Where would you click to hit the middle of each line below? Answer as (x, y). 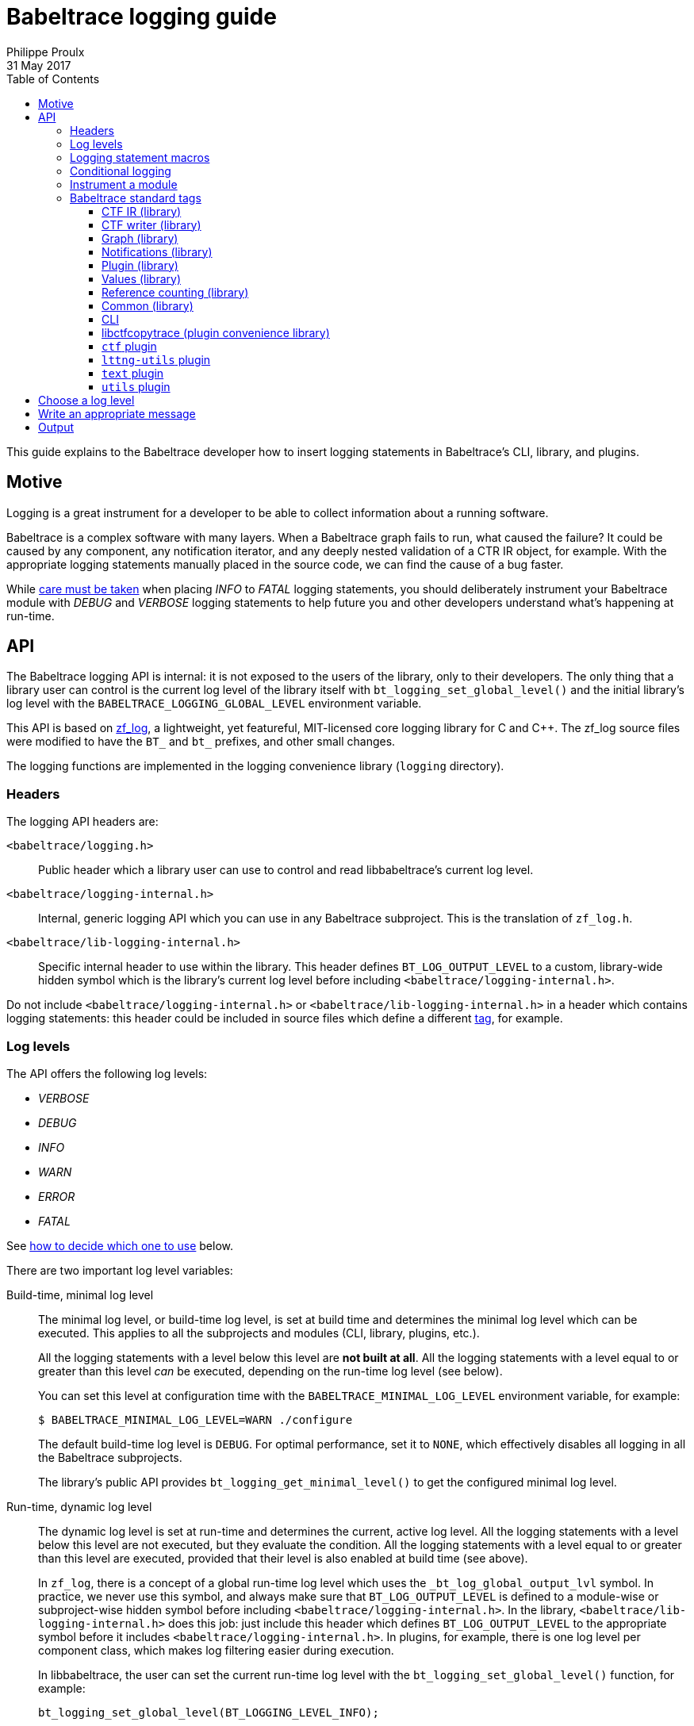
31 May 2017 (39, 65)
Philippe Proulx (46, 52)
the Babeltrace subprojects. (110, 1457)
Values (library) (142, 278)
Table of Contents (53, 79)
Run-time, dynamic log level (79, 1506)
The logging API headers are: (82, 822)
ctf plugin (129, 346)
